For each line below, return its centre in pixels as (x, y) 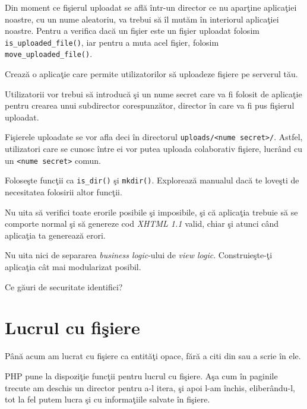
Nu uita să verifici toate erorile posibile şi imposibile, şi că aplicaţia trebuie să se (151, 212)
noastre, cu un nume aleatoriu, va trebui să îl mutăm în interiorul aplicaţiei (142, 19)
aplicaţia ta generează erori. (55, 235)
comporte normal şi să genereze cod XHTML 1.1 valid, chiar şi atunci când (142, 223)
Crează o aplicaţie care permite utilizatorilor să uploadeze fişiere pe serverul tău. (151, 74)
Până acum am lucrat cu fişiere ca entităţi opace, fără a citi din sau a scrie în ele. (153, 356)
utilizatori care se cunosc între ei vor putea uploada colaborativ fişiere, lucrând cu (154, 149)
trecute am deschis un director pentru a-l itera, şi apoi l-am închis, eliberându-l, (150, 387)
